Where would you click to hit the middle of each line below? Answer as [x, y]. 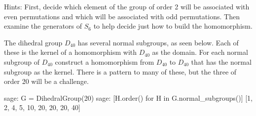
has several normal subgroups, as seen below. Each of [158, 42]
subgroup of [22, 61]
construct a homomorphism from [105, 61]
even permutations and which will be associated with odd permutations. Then [122, 16]
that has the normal [221, 61]
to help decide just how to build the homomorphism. [173, 26]
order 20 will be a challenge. [46, 81]
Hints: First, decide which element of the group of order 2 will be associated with [127, 6]
